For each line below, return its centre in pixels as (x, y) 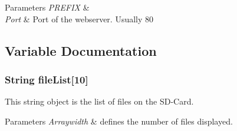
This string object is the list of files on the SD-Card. (99, 101)
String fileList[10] (47, 79)
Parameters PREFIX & (47, 7)
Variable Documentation (81, 50)
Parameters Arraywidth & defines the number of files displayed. (119, 121)
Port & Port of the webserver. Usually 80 (79, 19)
